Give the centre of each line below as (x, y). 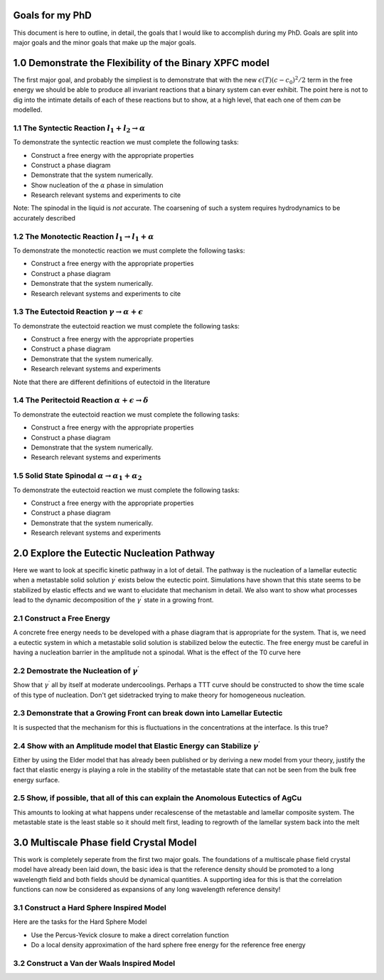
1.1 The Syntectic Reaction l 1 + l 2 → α (79, 129)
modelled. (28, 110)
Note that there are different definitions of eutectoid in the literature (112, 382)
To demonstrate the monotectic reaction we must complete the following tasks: (129, 250)
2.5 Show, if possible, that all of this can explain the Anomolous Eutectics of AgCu (158, 798)
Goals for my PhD (53, 15)
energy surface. (37, 779)
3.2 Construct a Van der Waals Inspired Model (94, 963)
